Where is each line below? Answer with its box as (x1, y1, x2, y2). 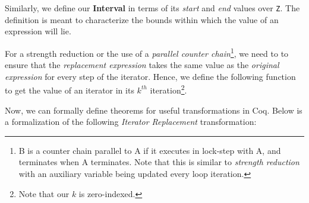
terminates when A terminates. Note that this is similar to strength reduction (18, 156, 299, 168)
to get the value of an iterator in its (5, 83, 134, 96)
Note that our (18, 187, 70, 199)
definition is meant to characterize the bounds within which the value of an (5, 13, 279, 25)
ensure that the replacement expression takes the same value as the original (5, 59, 279, 71)
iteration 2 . (150, 82, 187, 96)
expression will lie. (5, 25, 71, 37)
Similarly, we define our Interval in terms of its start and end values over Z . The (5, 2, 300, 14)
